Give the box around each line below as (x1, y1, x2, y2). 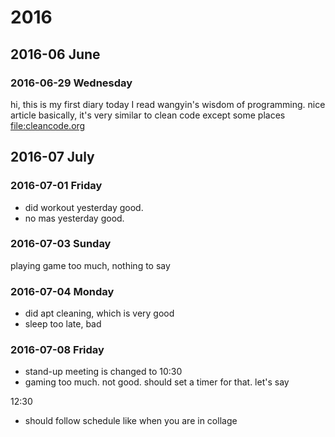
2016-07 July (10, 149, 95, 166)
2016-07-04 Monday (10, 284, 115, 298)
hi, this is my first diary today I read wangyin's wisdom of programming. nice (10, 98, 326, 110)
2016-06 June (10, 46, 101, 63)
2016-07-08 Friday (10, 343, 105, 357)
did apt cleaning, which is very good (24, 307, 175, 320)
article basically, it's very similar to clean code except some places (10, 109, 286, 121)
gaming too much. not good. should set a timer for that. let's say (24, 376, 290, 388)
